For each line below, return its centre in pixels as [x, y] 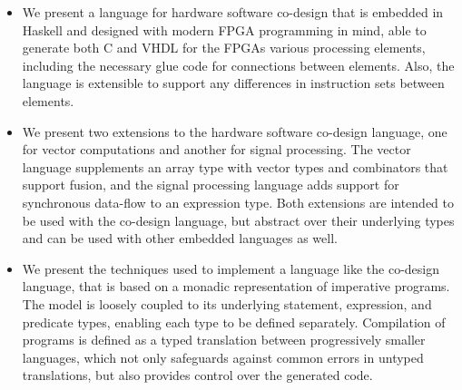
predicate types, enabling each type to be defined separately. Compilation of [234, 322]
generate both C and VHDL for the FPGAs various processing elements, [224, 48]
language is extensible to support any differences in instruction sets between [233, 83]
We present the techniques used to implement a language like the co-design [231, 268]
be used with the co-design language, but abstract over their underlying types [238, 220]
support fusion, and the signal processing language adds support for [211, 185]
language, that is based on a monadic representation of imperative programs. [236, 286]
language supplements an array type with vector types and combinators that [235, 166]
